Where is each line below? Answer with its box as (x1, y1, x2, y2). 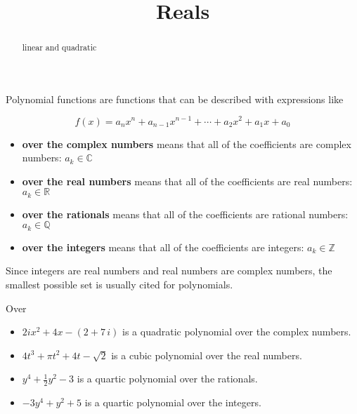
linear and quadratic (22, 41, 97, 53)
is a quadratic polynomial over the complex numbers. (122, 324, 351, 339)
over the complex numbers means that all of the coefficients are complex (22, 136, 351, 151)
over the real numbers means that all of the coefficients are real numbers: (22, 173, 353, 188)
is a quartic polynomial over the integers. (84, 395, 261, 410)
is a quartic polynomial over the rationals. (77, 371, 258, 386)
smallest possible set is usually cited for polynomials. (6, 276, 233, 291)
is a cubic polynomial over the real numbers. (111, 347, 302, 362)
